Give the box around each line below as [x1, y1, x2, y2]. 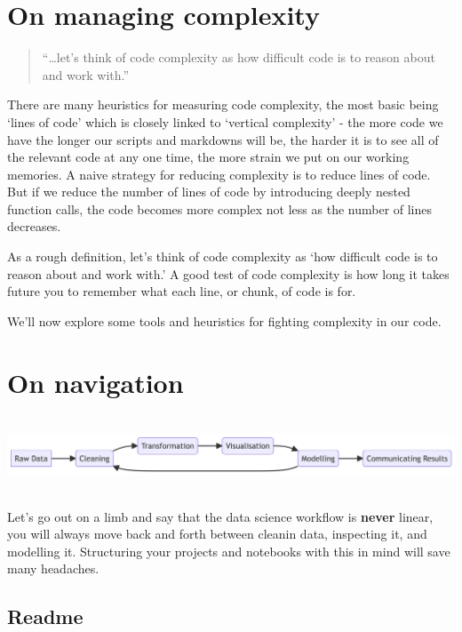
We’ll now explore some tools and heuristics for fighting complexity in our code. [7, 311, 442, 330]
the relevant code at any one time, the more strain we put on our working [7, 148, 410, 166]
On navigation [7, 364, 184, 400]
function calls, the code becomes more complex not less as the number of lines [7, 199, 433, 218]
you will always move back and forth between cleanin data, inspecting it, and [7, 524, 427, 543]
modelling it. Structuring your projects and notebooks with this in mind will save [7, 541, 450, 560]
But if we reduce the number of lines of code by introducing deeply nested [7, 182, 410, 201]
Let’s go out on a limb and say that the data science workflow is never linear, [7, 507, 434, 525]
